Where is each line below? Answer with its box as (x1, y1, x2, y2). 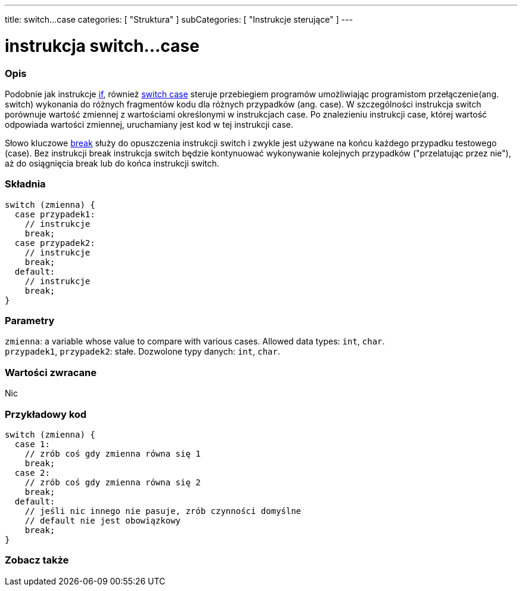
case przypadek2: (14, 238, 95, 248)
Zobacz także (5, 554, 69, 567)
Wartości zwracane (5, 366, 97, 378)
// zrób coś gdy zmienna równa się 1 (24, 448, 201, 458)
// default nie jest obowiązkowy (24, 515, 181, 525)
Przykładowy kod (5, 408, 87, 420)
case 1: (14, 439, 50, 449)
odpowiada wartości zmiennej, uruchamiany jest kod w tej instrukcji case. (5, 119, 293, 130)
